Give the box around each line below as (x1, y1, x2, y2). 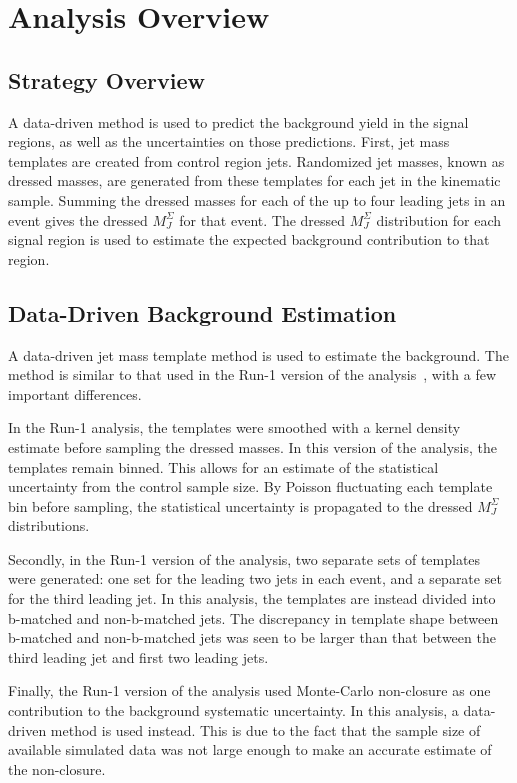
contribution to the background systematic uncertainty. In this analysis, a (8, 700, 459, 721)
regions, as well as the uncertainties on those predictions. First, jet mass (8, 131, 450, 152)
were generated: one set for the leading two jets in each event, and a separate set (8, 568, 502, 589)
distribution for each (376, 209, 502, 230)
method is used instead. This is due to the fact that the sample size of (50, 719, 481, 740)
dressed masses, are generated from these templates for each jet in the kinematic (8, 170, 501, 191)
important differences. (8, 383, 142, 404)
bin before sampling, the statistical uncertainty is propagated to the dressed (8, 495, 473, 516)
